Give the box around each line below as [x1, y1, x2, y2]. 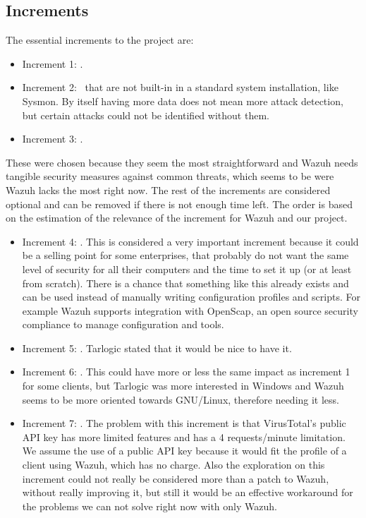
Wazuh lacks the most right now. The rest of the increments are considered [6, 182, 331, 197]
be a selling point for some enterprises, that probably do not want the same [22, 248, 349, 263]
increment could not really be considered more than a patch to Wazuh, [22, 471, 329, 486]
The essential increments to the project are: [6, 32, 194, 47]
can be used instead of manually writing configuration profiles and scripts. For [22, 289, 360, 304]
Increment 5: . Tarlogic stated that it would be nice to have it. [22, 340, 292, 355]
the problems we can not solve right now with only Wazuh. [22, 498, 277, 513]
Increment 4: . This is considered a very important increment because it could [22, 234, 359, 248]
